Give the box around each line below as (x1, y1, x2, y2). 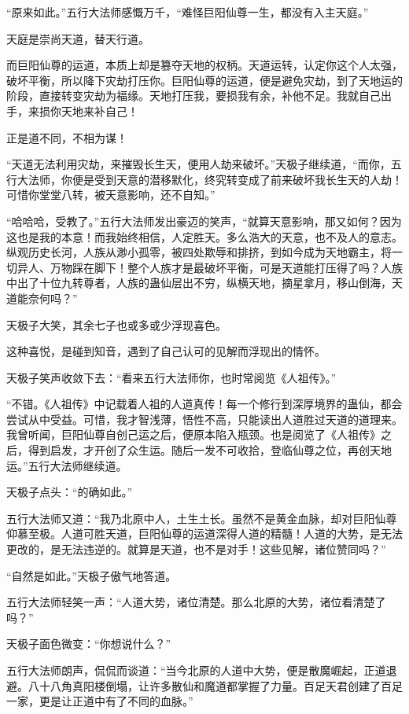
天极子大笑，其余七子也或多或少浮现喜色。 (6, 316, 227, 333)
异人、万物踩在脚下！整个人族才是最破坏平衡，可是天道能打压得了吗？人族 (17, 259, 403, 275)
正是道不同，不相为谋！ (6, 129, 127, 145)
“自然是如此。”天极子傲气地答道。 (6, 567, 177, 583)
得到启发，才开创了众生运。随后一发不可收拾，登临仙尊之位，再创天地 (28, 442, 392, 458)
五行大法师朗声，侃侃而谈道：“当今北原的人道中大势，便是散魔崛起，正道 (6, 662, 386, 678)
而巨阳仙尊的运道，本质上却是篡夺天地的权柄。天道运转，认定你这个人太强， (6, 57, 403, 73)
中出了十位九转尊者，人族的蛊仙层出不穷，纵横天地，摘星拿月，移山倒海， (6, 274, 392, 291)
